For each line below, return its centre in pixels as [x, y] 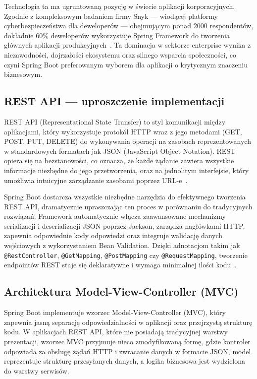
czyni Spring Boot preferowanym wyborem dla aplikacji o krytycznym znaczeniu [126, 64]
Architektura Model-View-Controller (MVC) [121, 291]
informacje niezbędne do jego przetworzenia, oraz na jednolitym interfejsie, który [127, 170]
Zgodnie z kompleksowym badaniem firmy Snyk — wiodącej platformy [111, 16]
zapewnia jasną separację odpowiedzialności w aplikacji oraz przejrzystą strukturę [128, 322]
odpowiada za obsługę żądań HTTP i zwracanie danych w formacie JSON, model [128, 351]
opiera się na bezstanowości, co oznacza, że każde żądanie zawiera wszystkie [119, 160]
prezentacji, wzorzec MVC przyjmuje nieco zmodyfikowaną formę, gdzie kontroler [127, 341]
